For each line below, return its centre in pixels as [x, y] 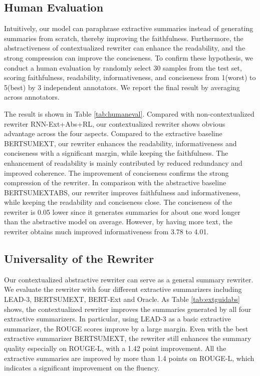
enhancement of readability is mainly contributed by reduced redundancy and [123, 162]
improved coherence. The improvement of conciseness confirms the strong [116, 172]
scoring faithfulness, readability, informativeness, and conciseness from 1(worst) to [130, 77]
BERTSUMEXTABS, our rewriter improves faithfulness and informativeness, [122, 192]
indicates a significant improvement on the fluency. [82, 368]
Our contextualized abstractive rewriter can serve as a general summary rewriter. [129, 279]
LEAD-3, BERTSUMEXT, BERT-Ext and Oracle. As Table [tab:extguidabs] [122, 299]
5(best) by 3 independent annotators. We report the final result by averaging [122, 87]
